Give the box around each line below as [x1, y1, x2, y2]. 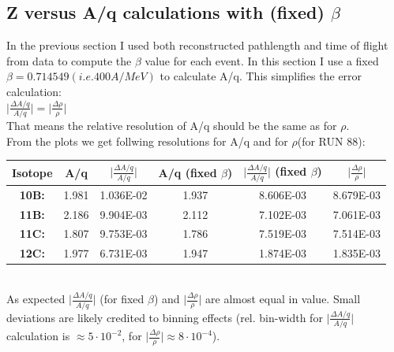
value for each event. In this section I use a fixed [144, 52, 379, 69]
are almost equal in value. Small [205, 291, 361, 307]
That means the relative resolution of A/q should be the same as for [6, 117, 337, 134]
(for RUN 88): [297, 132, 366, 149]
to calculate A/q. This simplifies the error [159, 68, 362, 84]
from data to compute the [6, 52, 132, 69]
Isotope [12, 164, 53, 180]
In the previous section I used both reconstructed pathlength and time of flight [6, 37, 388, 54]
